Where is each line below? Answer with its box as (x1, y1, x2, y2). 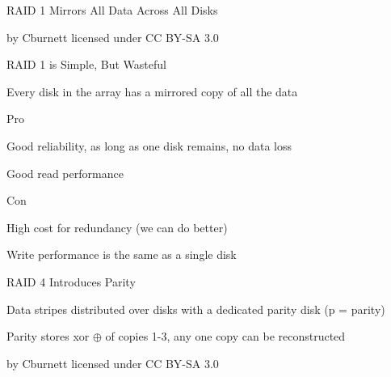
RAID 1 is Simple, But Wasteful (6, 56, 166, 73)
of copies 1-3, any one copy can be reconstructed (105, 328, 346, 345)
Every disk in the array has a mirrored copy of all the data (6, 83, 298, 100)
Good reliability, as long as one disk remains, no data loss (6, 137, 292, 154)
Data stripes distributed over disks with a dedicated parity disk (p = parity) (6, 300, 385, 317)
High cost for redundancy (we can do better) (6, 218, 228, 235)
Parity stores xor (6, 328, 90, 345)
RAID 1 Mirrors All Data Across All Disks (6, 2, 218, 18)
